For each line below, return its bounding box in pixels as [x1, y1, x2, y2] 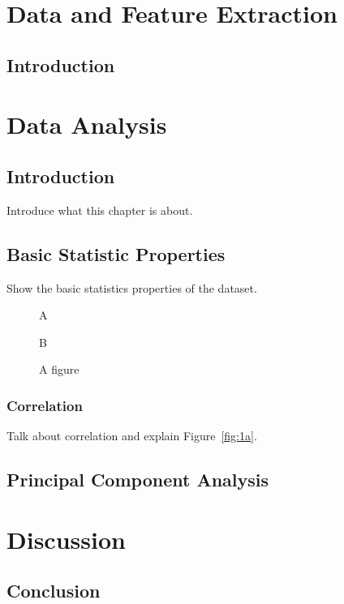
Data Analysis [6, 108, 167, 141]
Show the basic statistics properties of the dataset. [6, 279, 257, 296]
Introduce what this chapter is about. [6, 201, 193, 218]
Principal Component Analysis [6, 467, 269, 492]
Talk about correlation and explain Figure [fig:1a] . [6, 427, 257, 444]
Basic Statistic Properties [6, 241, 226, 266]
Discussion [6, 522, 126, 555]
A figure [39, 361, 80, 378]
